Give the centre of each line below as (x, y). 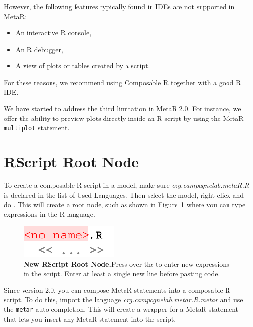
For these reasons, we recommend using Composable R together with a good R (123, 82)
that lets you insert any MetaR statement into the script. (90, 319)
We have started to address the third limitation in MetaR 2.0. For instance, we (123, 108)
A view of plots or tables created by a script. (83, 66)
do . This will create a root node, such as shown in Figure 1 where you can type (125, 204)
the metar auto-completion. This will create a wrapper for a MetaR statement (121, 309)
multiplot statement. (37, 128)
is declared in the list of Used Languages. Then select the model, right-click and (124, 194)
